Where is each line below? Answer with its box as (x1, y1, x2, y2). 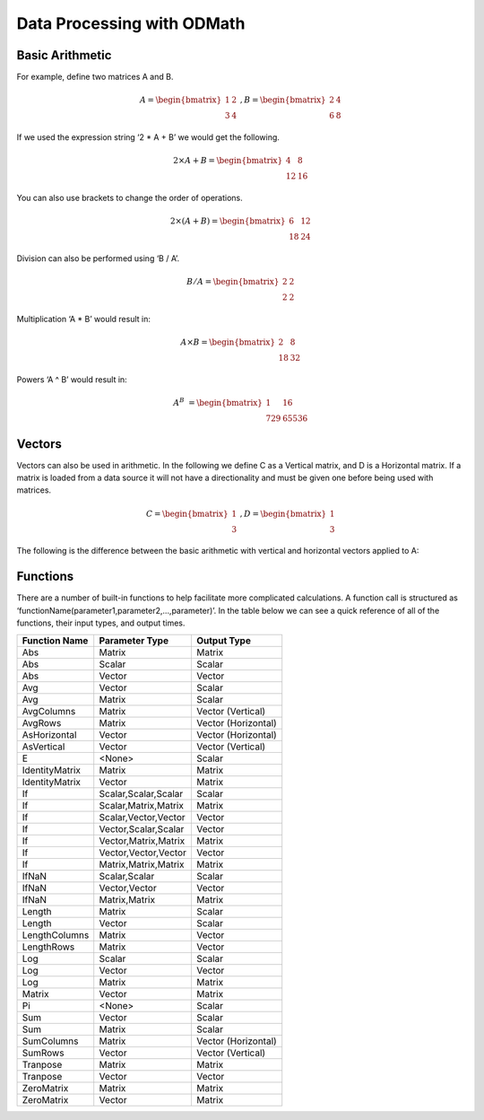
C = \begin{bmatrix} (145, 508, 229, 519)
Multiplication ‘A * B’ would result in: (16, 314, 151, 324)
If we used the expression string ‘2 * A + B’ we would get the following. (16, 132, 280, 143)
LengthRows (22, 941, 75, 953)
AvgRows (22, 716, 62, 729)
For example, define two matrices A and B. (16, 72, 174, 83)
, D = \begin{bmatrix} (239, 508, 327, 519)
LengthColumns (22, 929, 90, 941)
